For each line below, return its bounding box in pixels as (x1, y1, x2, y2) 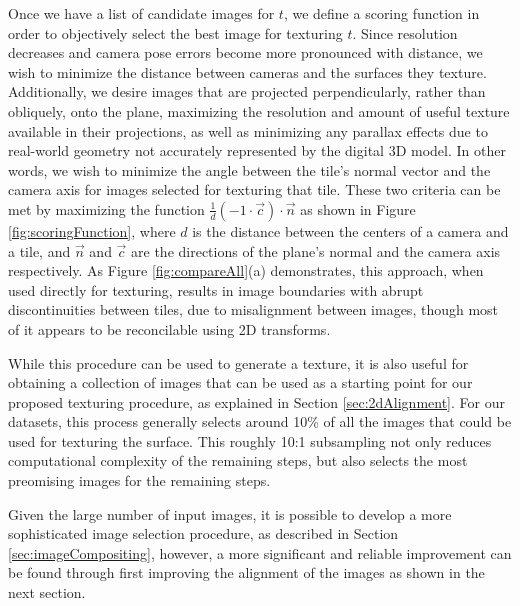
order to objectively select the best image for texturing (8, 22, 343, 43)
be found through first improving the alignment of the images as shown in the (8, 562, 485, 583)
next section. (8, 582, 86, 603)
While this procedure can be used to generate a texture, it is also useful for (8, 352, 469, 373)
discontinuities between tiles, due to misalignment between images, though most (8, 299, 499, 320)
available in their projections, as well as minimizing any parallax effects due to (8, 120, 488, 141)
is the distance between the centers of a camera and (192, 220, 509, 241)
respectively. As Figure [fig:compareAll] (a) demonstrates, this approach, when (8, 260, 484, 281)
